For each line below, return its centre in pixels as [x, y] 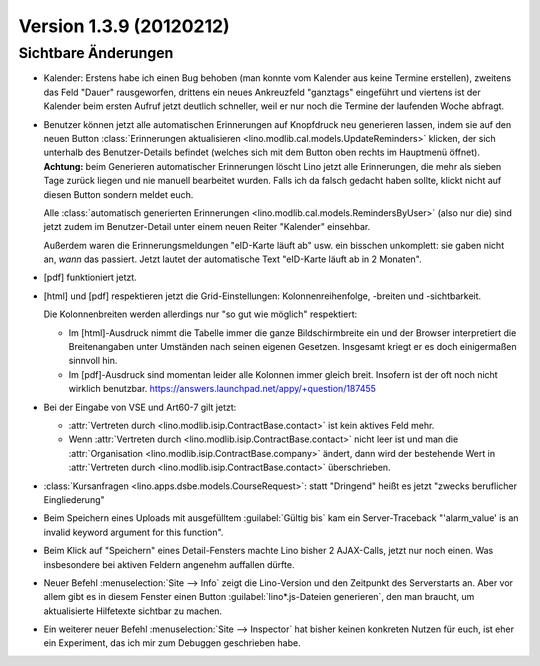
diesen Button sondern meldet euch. [118, 194]
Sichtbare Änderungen [96, 53]
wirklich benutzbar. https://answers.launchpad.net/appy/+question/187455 [222, 389]
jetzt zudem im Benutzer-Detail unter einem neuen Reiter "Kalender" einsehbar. [207, 227]
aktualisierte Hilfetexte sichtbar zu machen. [133, 611]
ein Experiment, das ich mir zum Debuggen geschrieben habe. [172, 643]
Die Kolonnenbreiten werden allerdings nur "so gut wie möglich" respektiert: [200, 314]
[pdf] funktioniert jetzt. [90, 277]
